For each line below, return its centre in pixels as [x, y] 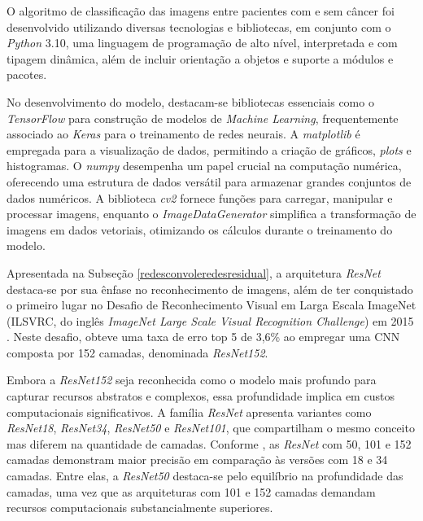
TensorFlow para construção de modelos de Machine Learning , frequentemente [203, 118]
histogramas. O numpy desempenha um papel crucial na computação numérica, [204, 166]
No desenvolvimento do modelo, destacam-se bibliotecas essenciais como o [190, 101]
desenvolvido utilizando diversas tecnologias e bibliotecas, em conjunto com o [199, 26]
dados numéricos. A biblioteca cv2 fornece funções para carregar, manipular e [200, 197]
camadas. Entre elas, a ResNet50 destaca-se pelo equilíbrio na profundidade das [205, 476]
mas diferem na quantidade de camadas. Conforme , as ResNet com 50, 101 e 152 [209, 443]
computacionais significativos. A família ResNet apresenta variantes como [189, 412]
